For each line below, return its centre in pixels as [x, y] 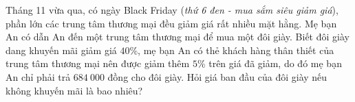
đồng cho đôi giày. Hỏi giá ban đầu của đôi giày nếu [217, 76]
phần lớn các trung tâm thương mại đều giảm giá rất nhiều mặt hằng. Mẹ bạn [171, 23]
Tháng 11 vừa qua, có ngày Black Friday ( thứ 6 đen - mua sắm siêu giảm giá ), [172, 10]
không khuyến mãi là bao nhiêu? [74, 90]
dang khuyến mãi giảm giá [61, 50]
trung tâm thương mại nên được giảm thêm [98, 63]
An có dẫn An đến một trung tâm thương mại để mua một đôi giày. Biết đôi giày [177, 37]
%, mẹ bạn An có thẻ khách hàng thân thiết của [232, 50]
